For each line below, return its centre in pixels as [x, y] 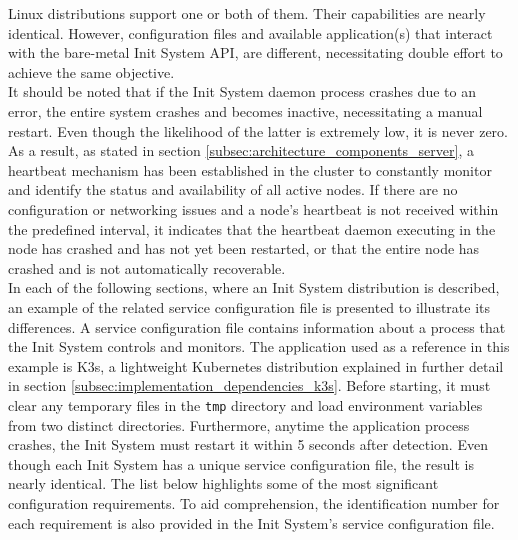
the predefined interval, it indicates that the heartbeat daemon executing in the [252, 228]
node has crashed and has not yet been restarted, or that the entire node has [244, 248]
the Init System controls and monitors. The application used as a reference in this [259, 346]
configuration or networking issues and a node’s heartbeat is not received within [253, 208]
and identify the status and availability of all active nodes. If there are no [233, 189]
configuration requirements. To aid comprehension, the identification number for [254, 502]
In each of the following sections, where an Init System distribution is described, [254, 287]
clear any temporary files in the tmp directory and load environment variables [245, 404]
